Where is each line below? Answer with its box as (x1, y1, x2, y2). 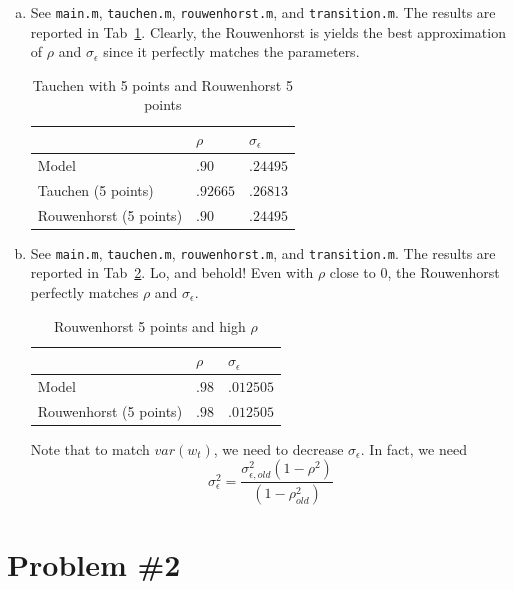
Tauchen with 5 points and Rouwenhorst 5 (32, 74, 293, 95)
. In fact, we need (360, 438, 467, 459)
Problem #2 (7, 543, 181, 584)
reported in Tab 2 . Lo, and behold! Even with (30, 262, 314, 283)
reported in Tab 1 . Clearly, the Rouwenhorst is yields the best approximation (30, 21, 506, 42)
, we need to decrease (213, 438, 344, 459)
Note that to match (30, 438, 150, 459)
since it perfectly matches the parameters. (103, 41, 360, 62)
